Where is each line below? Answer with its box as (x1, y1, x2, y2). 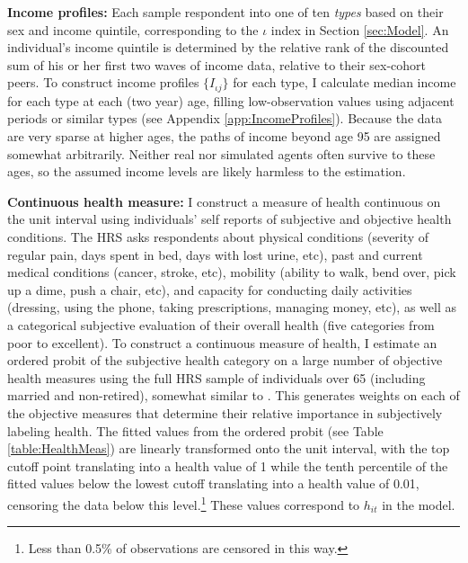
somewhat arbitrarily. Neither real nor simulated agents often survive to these (7, 144, 436, 163)
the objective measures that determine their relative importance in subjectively (7, 403, 443, 422)
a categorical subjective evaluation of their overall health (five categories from (7, 315, 435, 334)
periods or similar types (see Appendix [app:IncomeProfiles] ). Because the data (7, 109, 443, 128)
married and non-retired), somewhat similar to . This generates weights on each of (7, 386, 460, 405)
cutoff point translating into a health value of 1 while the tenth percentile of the (7, 456, 448, 475)
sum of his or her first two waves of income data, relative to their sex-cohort (7, 55, 427, 74)
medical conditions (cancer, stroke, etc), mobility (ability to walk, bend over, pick (7, 263, 456, 281)
